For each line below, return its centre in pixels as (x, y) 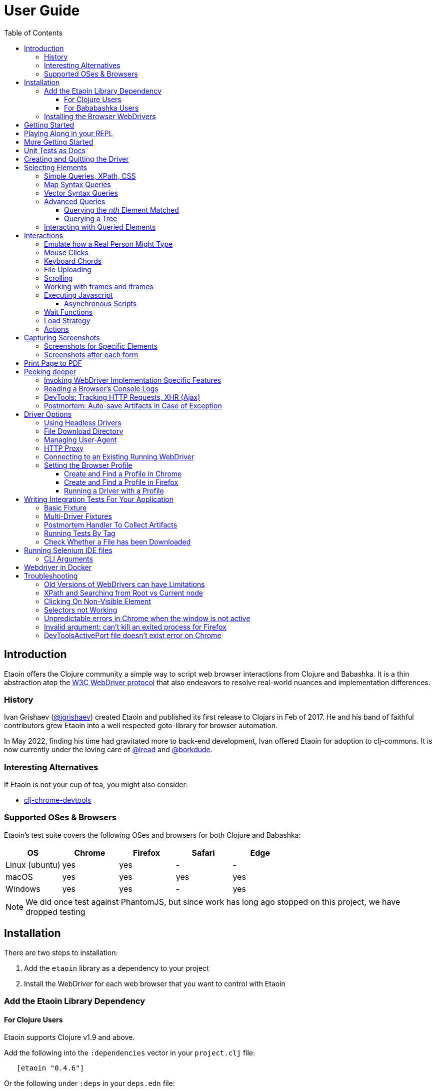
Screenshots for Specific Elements (101, 346)
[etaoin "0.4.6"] (50, 1068)
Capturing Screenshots (62, 337)
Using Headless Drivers (83, 422)
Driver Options (48, 414)
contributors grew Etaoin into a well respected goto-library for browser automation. (141, 726)
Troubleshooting (51, 576)
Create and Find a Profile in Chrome (123, 473)
